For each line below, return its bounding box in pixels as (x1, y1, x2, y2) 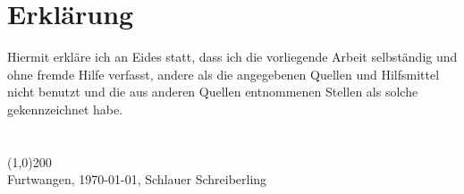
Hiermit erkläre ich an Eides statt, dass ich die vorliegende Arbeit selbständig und (7, 47, 458, 66)
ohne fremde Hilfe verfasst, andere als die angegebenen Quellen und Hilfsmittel (7, 64, 440, 83)
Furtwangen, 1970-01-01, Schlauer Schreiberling (7, 170, 267, 189)
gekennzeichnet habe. (7, 99, 123, 118)
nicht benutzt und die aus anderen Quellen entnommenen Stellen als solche (7, 82, 418, 101)
